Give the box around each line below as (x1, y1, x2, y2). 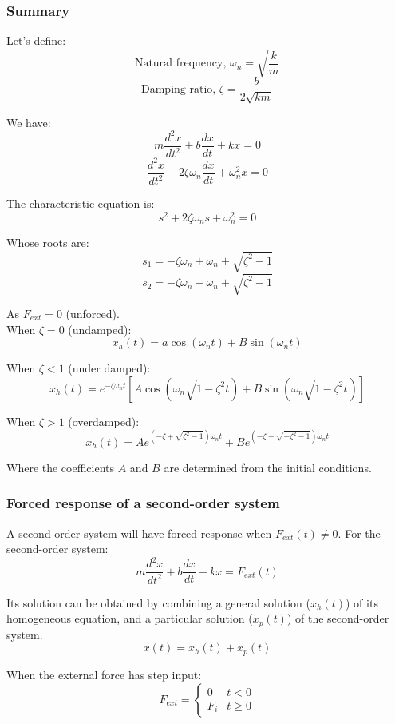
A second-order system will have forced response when (6, 524, 272, 541)
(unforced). (65, 305, 120, 322)
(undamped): (68, 320, 132, 337)
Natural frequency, (134, 58, 227, 70)
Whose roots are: (6, 234, 89, 251)
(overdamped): (68, 412, 140, 429)
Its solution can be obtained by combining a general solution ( (6, 594, 311, 611)
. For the (338, 524, 381, 541)
